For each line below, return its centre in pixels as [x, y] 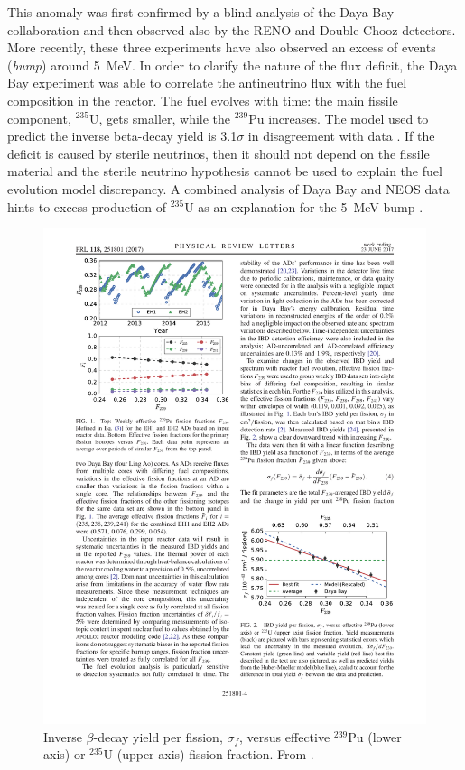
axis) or [65, 754]
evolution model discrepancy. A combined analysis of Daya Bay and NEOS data [228, 188]
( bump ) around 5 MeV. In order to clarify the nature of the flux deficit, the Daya [232, 65]
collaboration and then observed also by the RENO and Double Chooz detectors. [232, 29]
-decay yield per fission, [158, 736]
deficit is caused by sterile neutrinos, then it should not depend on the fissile [219, 153]
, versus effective [285, 736]
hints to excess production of [87, 206]
